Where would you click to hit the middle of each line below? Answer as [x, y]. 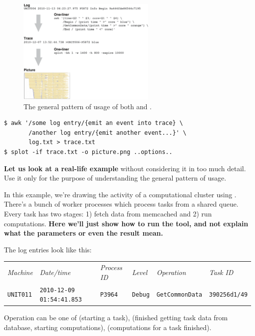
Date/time [55, 272]
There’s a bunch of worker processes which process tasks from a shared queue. [121, 204]
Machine [20, 272]
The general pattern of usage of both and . [88, 106]
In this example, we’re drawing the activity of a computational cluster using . [120, 194]
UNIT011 [20, 295]
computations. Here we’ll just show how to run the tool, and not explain [126, 223]
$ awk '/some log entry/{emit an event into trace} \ [94, 123]
